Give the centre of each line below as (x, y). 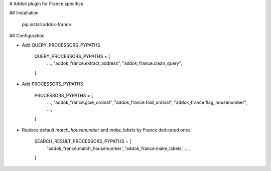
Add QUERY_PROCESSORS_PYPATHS (61, 45)
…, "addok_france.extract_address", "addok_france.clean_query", (115, 63)
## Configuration (27, 36)
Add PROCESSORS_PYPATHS (52, 84)
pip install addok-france (46, 24)
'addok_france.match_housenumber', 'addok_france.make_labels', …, (118, 148)
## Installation (24, 13)
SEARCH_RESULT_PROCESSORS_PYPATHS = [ (83, 141)
